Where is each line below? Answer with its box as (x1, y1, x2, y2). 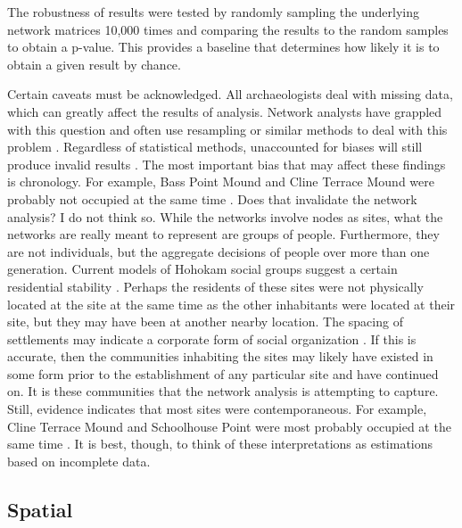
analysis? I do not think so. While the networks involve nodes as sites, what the (7, 207, 443, 226)
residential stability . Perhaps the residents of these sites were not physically (7, 276, 424, 295)
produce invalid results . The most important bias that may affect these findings (7, 154, 446, 173)
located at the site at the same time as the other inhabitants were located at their (7, 294, 456, 313)
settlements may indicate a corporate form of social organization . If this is (7, 329, 417, 348)
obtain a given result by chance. (7, 54, 181, 73)
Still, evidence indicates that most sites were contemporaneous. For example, (7, 400, 427, 418)
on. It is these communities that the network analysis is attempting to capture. (7, 382, 439, 400)
